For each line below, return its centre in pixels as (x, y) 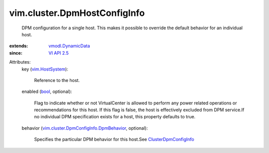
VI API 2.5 (59, 53)
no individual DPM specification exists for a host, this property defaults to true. (115, 117)
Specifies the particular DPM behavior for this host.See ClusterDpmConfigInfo (114, 140)
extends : (19, 46)
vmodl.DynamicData (69, 46)
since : (16, 53)
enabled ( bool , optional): (47, 91)
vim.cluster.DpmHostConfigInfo (77, 13)
